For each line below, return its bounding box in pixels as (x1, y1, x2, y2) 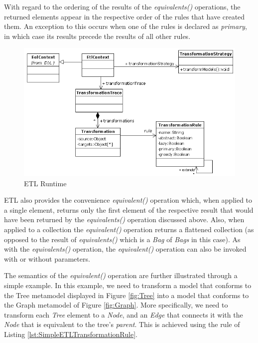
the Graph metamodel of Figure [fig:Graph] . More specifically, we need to (4, 300, 228, 310)
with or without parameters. (4, 253, 90, 264)
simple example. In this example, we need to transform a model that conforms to (4, 280, 252, 290)
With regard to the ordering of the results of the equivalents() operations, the (4, 1, 241, 11)
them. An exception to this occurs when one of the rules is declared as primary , (4, 21, 247, 31)
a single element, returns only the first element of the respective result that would (4, 204, 254, 215)
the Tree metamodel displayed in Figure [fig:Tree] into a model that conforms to (4, 290, 249, 300)
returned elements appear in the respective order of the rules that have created (4, 11, 245, 21)
